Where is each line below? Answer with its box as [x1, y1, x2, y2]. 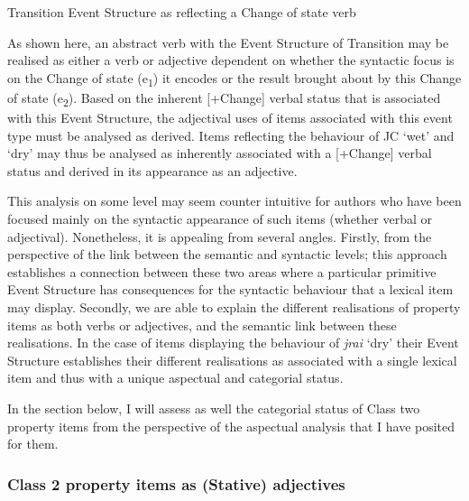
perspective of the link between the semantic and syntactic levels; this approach [7, 245, 447, 264]
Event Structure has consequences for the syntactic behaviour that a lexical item [7, 280, 454, 299]
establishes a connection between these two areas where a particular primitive [7, 262, 437, 281]
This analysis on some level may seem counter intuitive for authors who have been [7, 191, 462, 210]
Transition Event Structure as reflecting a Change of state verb [7, 3, 356, 21]
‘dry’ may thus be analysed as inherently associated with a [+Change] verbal [7, 144, 432, 162]
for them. [7, 434, 59, 453]
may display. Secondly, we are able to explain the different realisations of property [7, 297, 461, 316]
